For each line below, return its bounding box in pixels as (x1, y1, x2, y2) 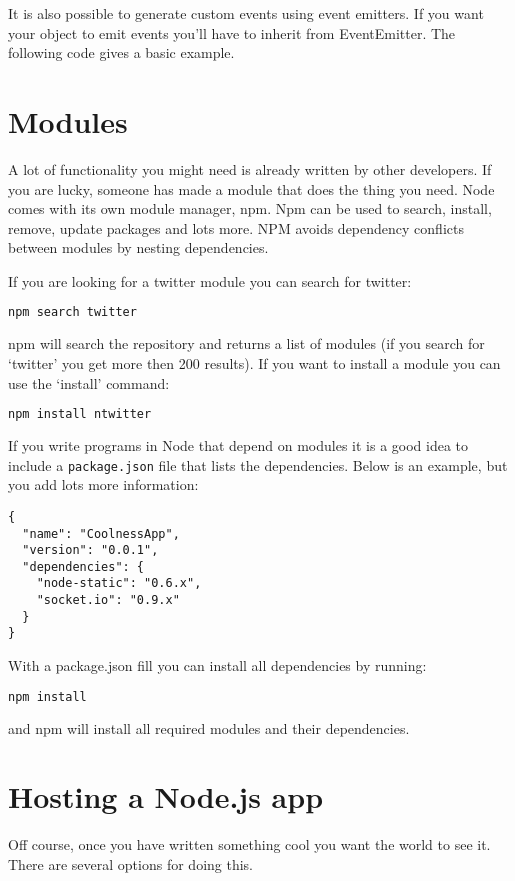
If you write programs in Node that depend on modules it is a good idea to (8, 435, 469, 455)
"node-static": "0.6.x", (36, 576, 202, 591)
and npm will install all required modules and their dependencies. (8, 717, 410, 738)
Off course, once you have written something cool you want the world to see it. (8, 834, 491, 855)
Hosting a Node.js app (8, 776, 324, 817)
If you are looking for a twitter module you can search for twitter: (8, 270, 412, 291)
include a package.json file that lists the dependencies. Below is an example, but (8, 454, 508, 475)
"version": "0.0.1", (22, 543, 159, 558)
